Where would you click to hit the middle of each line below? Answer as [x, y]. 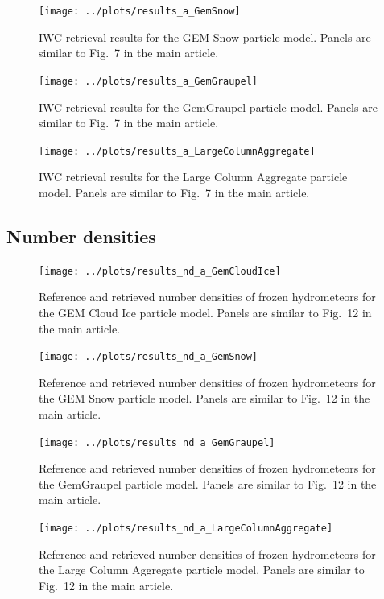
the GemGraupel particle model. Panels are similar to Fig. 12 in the [208, 483]
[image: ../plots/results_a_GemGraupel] [149, 81]
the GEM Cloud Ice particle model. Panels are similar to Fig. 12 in [205, 312]
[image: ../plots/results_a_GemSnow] [140, 11]
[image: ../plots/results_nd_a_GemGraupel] [157, 442]
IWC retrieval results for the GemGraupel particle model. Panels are [208, 107]
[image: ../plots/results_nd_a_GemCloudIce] [160, 271]
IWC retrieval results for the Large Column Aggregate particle [193, 177]
